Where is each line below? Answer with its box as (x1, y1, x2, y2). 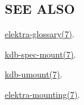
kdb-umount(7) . (5, 68, 63, 80)
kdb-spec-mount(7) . (5, 47, 76, 60)
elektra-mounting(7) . (5, 88, 80, 100)
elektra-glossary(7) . (5, 28, 74, 40)
